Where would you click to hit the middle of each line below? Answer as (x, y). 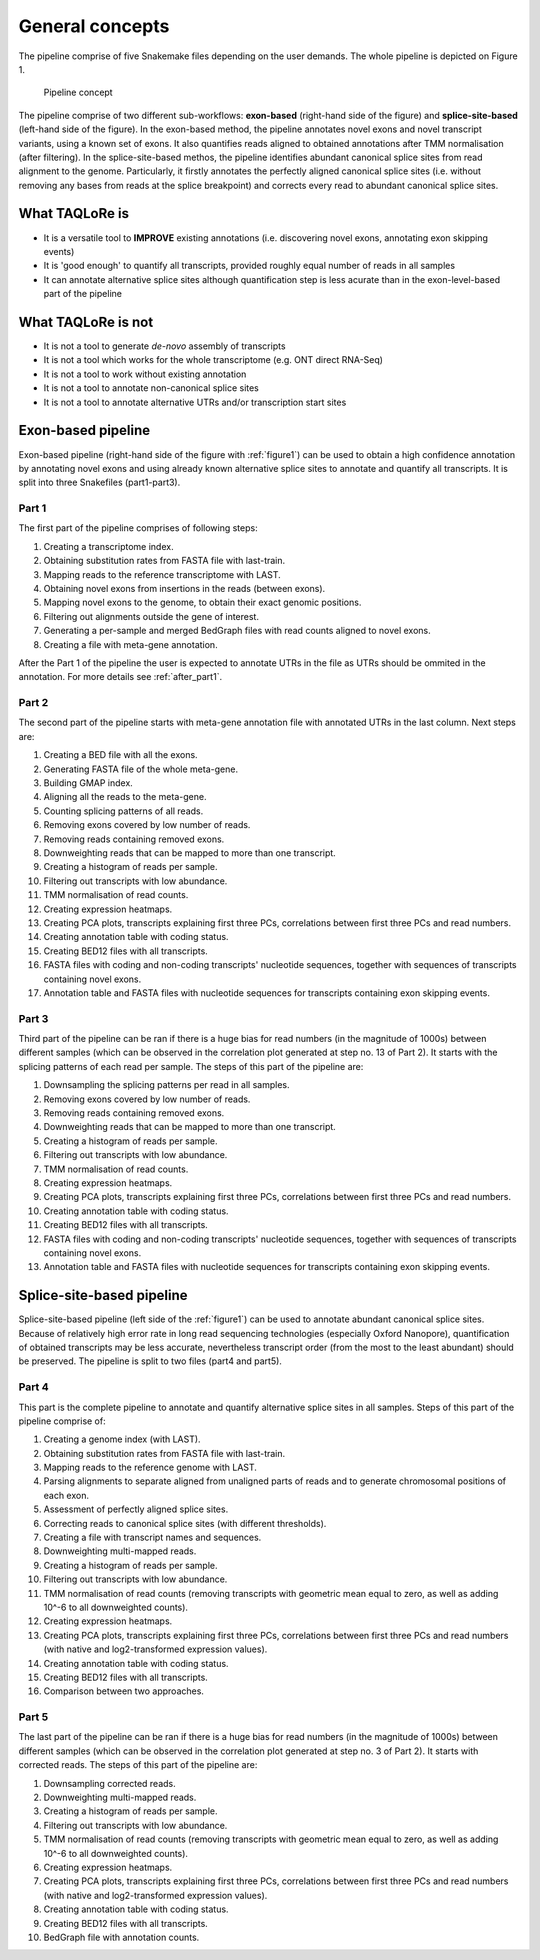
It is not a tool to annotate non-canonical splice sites (151, 388)
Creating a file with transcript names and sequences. (152, 1537)
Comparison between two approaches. (124, 1691)
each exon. (66, 1495)
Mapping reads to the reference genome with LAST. (150, 1467)
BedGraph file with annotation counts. (121, 1937)
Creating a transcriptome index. (108, 546)
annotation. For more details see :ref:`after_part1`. (120, 677)
